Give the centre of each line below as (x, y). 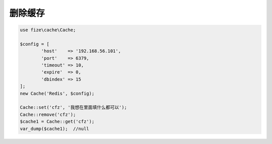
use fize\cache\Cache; (48, 30)
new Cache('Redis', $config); (57, 93)
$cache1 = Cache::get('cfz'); (57, 122)
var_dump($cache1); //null (54, 129)
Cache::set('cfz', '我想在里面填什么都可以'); (74, 107)
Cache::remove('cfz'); (48, 114)
